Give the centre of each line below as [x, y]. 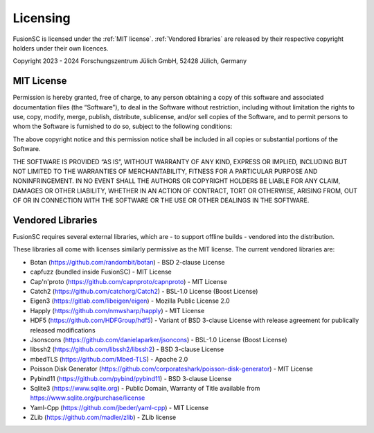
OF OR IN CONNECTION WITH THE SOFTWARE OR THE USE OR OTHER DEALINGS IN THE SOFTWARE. [161, 200]
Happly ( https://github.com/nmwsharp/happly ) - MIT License [117, 310]
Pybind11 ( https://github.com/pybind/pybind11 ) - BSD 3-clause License [131, 378]
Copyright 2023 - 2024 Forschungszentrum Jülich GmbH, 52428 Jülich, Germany [130, 61]
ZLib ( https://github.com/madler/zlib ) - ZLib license [103, 417]
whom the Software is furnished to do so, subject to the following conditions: [123, 126]
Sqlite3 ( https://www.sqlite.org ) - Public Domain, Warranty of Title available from [145, 388]
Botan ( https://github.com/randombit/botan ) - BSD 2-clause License [127, 262]
